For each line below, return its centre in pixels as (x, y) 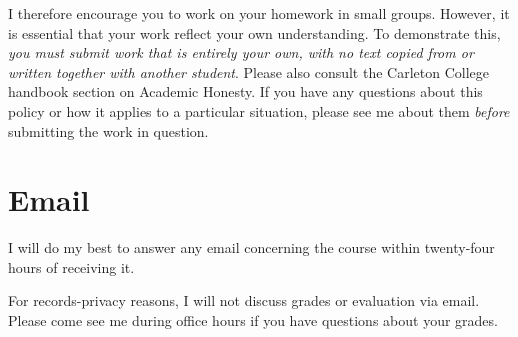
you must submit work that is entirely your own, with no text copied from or (241, 52)
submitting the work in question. (108, 130)
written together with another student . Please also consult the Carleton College (248, 71)
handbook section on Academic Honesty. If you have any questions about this (245, 91)
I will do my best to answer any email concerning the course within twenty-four (251, 247)
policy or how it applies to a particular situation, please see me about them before (259, 110)
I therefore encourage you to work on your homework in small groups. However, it (259, 13)
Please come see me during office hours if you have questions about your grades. (253, 320)
